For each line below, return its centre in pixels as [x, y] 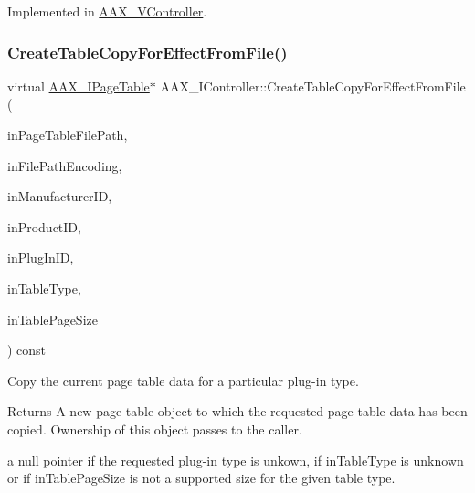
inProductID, [44, 226]
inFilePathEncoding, [65, 165]
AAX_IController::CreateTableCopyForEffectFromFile [313, 86]
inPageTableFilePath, [68, 134]
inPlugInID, [41, 257]
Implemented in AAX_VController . [107, 11]
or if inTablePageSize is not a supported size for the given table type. [201, 478]
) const [27, 350]
